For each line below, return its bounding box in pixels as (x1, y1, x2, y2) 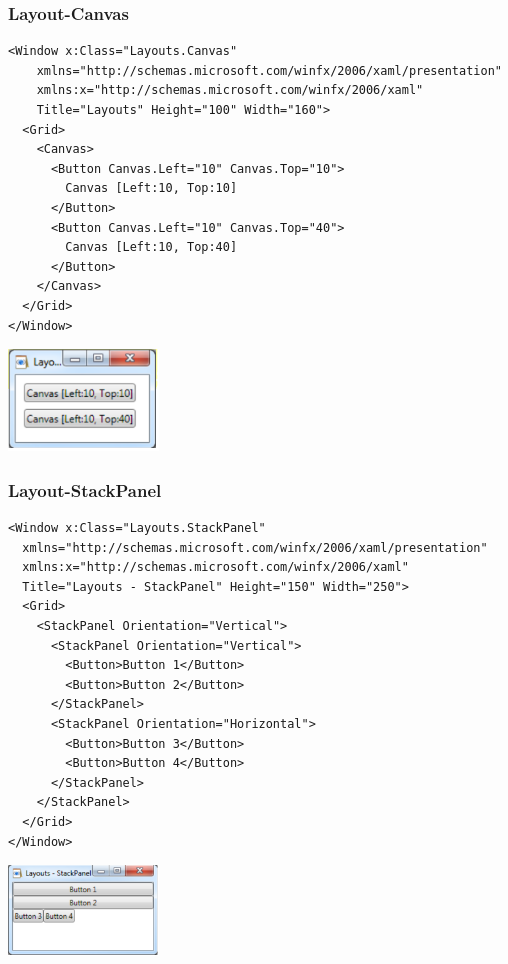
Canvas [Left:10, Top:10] (65, 181, 238, 196)
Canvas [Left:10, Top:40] (65, 240, 238, 255)
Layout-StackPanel (8, 477, 162, 502)
